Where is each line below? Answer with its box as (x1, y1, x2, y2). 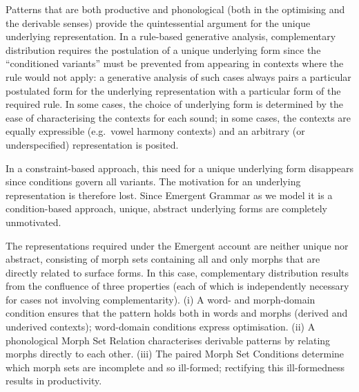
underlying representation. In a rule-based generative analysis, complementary (6, 29, 336, 44)
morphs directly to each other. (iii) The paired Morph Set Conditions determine (6, 346, 345, 361)
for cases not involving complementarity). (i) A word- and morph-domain (6, 292, 316, 306)
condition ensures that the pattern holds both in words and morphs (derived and (6, 306, 348, 320)
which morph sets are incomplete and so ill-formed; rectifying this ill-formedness (6, 360, 345, 374)
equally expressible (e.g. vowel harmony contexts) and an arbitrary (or (6, 124, 305, 138)
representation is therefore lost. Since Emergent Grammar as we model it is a (6, 187, 333, 202)
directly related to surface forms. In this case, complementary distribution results (6, 265, 349, 279)
